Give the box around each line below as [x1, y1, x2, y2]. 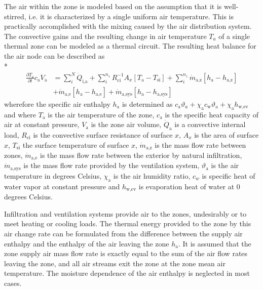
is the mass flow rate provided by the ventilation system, [23, 160, 200, 171]
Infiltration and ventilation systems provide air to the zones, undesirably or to [4, 208, 247, 219]
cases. [4, 277, 22, 288]
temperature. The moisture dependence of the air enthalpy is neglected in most [4, 268, 250, 278]
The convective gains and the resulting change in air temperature [4, 30, 207, 41]
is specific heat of [202, 170, 255, 181]
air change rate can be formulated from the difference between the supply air [4, 228, 243, 238]
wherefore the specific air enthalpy [4, 98, 110, 109]
